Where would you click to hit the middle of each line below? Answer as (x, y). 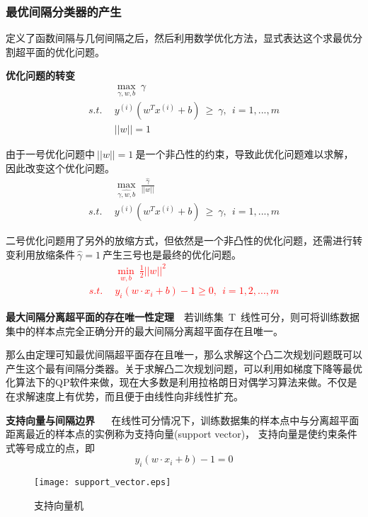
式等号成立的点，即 (50, 447)
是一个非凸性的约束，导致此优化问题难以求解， (245, 154)
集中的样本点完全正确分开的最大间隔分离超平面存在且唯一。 (144, 330)
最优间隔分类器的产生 (64, 11)
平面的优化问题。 (65, 51)
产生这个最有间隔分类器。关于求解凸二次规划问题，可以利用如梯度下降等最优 (184, 368)
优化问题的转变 (40, 75)
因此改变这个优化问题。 (60, 167)
